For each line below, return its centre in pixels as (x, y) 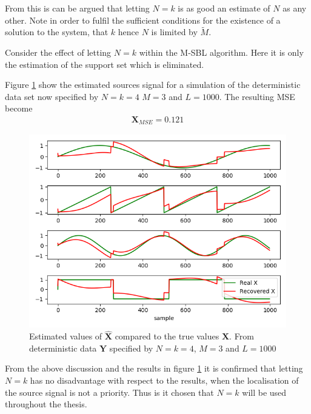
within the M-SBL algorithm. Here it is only (221, 52)
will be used (264, 392)
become (19, 108)
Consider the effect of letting (58, 52)
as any (295, 8)
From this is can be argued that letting (77, 8)
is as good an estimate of (224, 8)
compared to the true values (167, 336)
